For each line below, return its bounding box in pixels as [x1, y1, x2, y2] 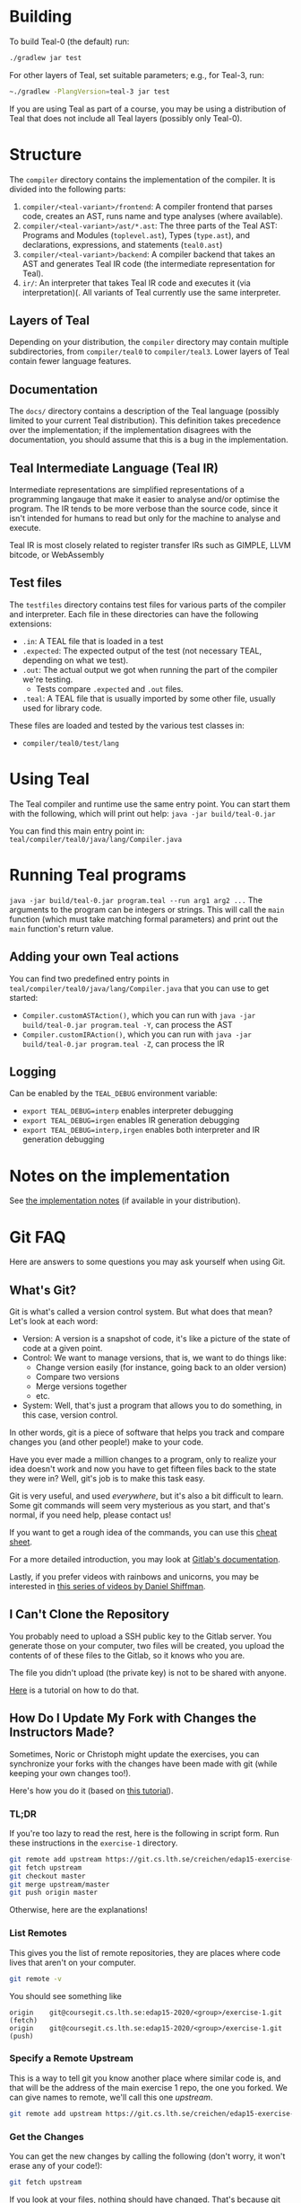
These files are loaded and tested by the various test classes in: [9, 720, 245, 730]
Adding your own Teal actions [9, 950, 179, 965]
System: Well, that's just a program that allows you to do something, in [21, 1400, 282, 1411]
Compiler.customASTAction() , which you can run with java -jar [21, 1009, 256, 1021]
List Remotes [9, 1927, 67, 1940]
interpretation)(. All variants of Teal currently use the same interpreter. [21, 287, 281, 297]
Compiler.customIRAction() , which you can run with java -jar [21, 1029, 253, 1040]
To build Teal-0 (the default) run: [9, 36, 130, 47]
